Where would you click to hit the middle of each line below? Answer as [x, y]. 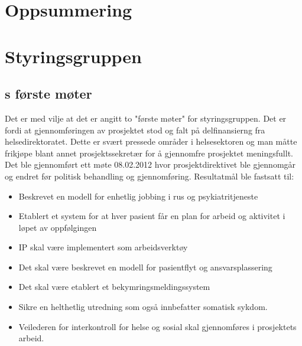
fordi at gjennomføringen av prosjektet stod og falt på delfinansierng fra [135, 130]
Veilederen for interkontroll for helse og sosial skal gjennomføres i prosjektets [158, 326]
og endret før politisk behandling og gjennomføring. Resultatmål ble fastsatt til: [150, 176]
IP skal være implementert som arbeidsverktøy [103, 247]
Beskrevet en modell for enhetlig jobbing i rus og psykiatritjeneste [138, 196]
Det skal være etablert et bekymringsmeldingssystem [114, 287]
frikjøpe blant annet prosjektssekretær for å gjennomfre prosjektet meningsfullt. [149, 153]
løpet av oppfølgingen [58, 227]
